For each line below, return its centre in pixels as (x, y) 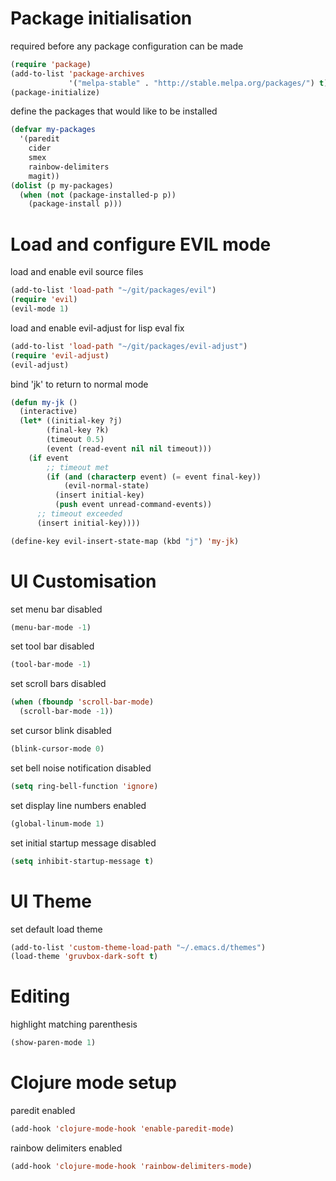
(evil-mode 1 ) (40, 309)
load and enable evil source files (77, 272)
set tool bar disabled (52, 646)
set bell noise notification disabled (81, 768)
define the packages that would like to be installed (114, 111)
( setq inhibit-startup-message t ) (82, 861)
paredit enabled (43, 1110)
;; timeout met (78, 467)
